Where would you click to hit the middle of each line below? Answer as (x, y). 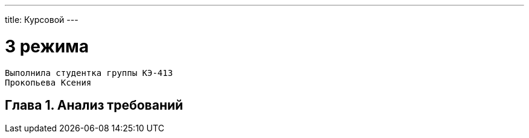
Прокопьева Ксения (48, 82)
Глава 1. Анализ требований (94, 105)
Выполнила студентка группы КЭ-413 (89, 73)
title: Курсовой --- (42, 20)
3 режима (47, 46)
